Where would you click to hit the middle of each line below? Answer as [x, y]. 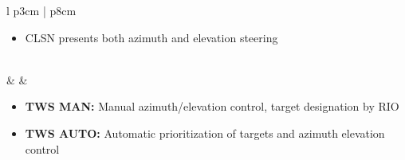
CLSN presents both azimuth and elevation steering [151, 37]
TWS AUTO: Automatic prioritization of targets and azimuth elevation [205, 133]
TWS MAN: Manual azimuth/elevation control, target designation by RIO [212, 106]
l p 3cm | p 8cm [41, 10]
